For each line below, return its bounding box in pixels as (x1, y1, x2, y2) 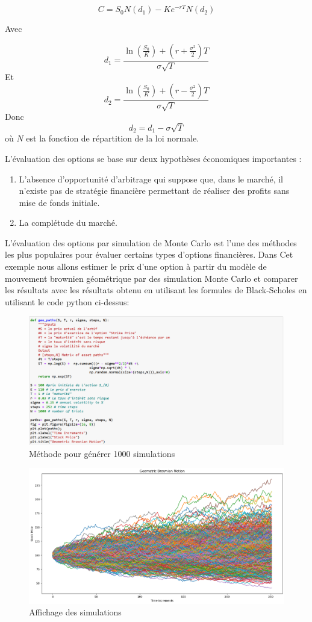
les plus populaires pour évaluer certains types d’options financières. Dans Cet (5, 248, 293, 261)
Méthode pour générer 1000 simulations (29, 447, 175, 459)
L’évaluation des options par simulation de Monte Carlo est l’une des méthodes (5, 236, 297, 249)
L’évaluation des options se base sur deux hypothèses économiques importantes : (5, 152, 302, 164)
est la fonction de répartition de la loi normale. (26, 132, 199, 145)
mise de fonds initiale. (19, 196, 100, 208)
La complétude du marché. (19, 216, 117, 229)
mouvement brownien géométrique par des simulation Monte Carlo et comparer (5, 272, 298, 284)
